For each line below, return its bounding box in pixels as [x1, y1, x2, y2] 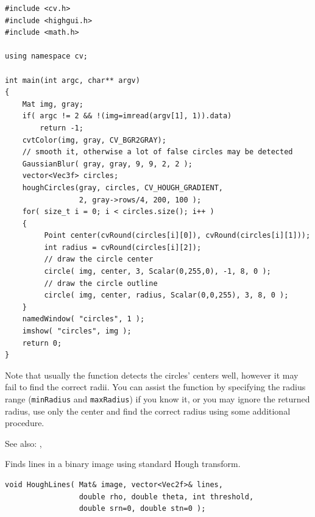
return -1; [40, 123, 83, 132]
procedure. [5, 416, 44, 429]
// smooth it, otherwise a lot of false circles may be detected [22, 148, 293, 157]
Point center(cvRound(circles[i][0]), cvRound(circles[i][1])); [44, 231, 311, 240]
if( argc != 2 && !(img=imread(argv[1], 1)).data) [22, 112, 232, 121]
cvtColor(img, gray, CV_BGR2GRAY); [22, 135, 166, 144]
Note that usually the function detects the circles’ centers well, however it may [5, 368, 299, 381]
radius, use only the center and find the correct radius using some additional [5, 404, 291, 417]
